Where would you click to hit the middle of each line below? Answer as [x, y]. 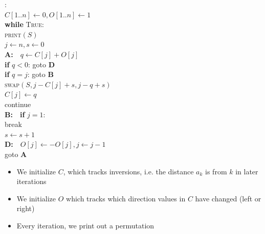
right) [26, 208]
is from [216, 171]
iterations [31, 181]
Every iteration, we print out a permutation [85, 225]
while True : [24, 24]
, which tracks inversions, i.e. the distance [128, 171]
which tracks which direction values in [126, 198]
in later [247, 171]
